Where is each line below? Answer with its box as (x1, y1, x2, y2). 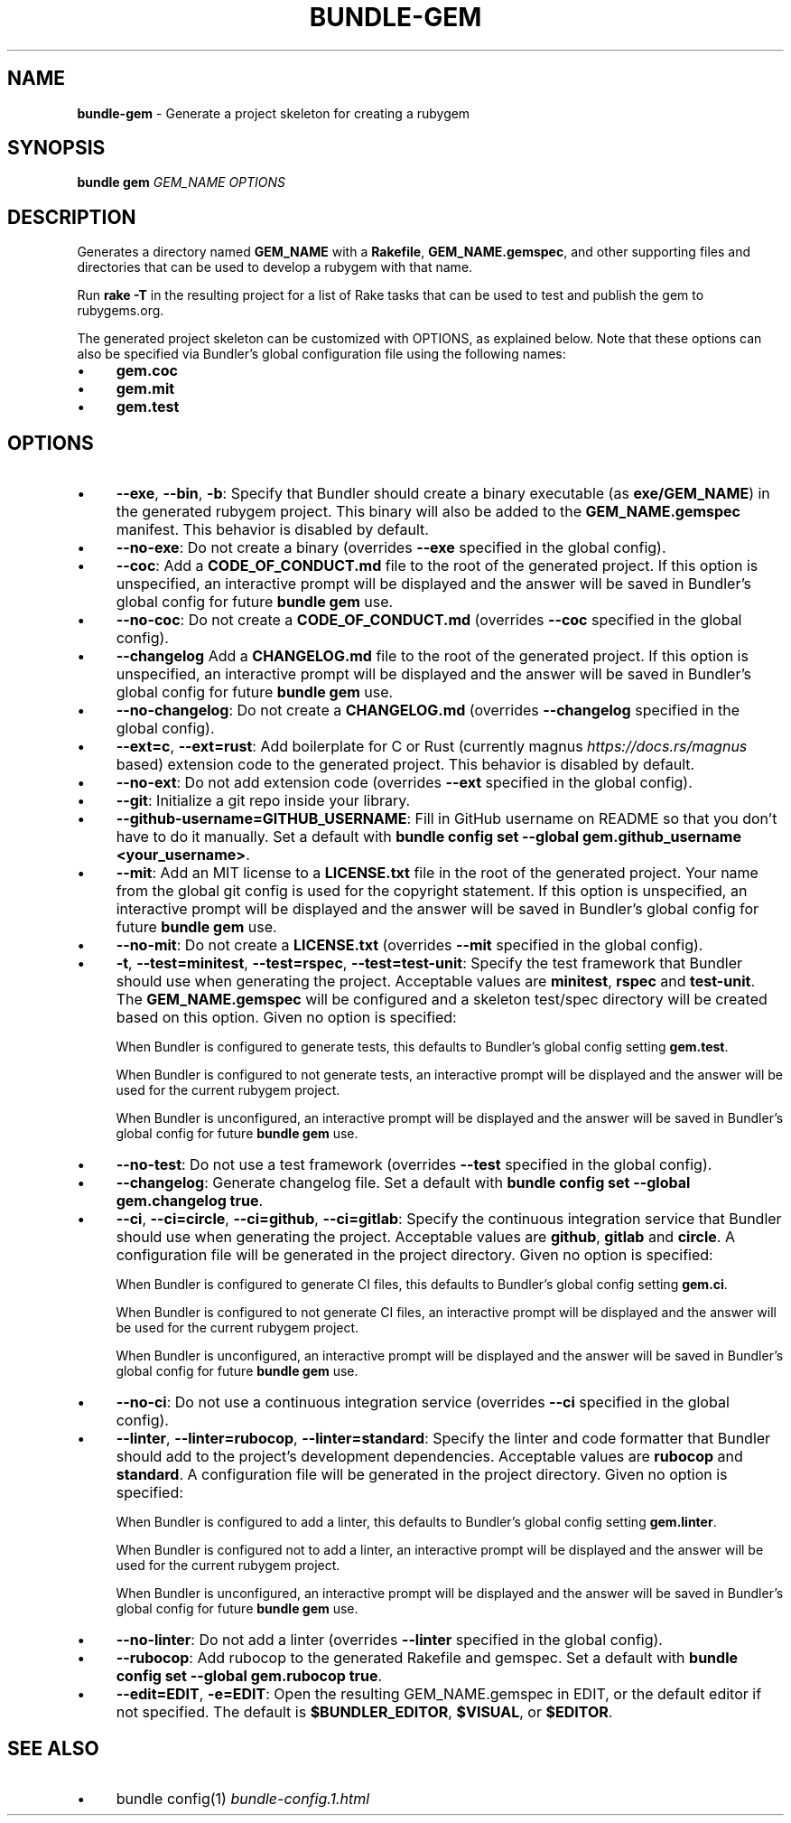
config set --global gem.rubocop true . (116, 1667, 383, 1686)
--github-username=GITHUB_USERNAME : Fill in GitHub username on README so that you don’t (116, 809, 777, 828)
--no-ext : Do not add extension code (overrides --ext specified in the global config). (116, 773, 693, 792)
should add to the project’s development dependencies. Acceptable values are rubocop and (116, 1447, 743, 1466)
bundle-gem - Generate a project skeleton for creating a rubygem (77, 105, 470, 121)
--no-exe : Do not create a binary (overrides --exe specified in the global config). (116, 538, 666, 557)
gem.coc (116, 361, 178, 380)
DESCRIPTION (7, 205, 136, 229)
